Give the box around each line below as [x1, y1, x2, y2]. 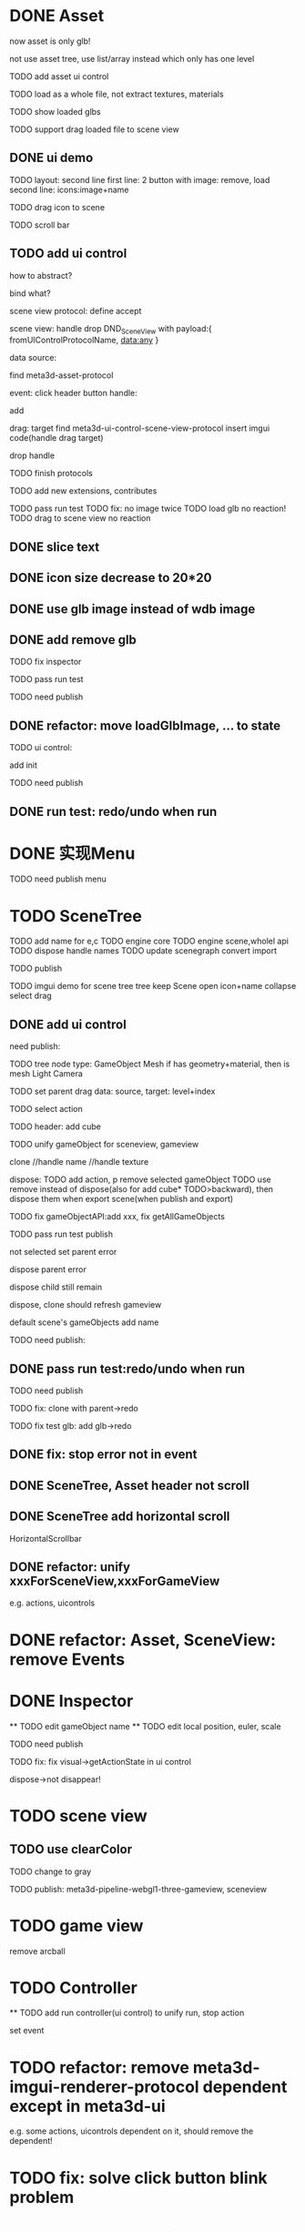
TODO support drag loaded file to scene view [9, 124, 179, 135]
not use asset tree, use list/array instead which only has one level [9, 53, 255, 64]
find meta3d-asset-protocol [9, 370, 114, 381]
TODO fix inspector [9, 657, 82, 668]
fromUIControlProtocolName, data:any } [9, 334, 159, 346]
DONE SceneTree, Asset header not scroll [9, 1477, 250, 1493]
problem [9, 2186, 75, 2207]
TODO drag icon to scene [9, 201, 106, 212]
